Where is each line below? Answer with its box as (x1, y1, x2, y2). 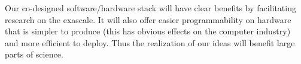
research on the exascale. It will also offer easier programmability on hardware (5, 13, 291, 25)
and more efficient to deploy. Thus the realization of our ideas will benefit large (5, 36, 295, 49)
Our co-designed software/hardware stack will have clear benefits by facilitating (5, 2, 296, 14)
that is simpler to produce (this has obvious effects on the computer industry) (5, 25, 291, 37)
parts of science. (5, 48, 63, 60)
